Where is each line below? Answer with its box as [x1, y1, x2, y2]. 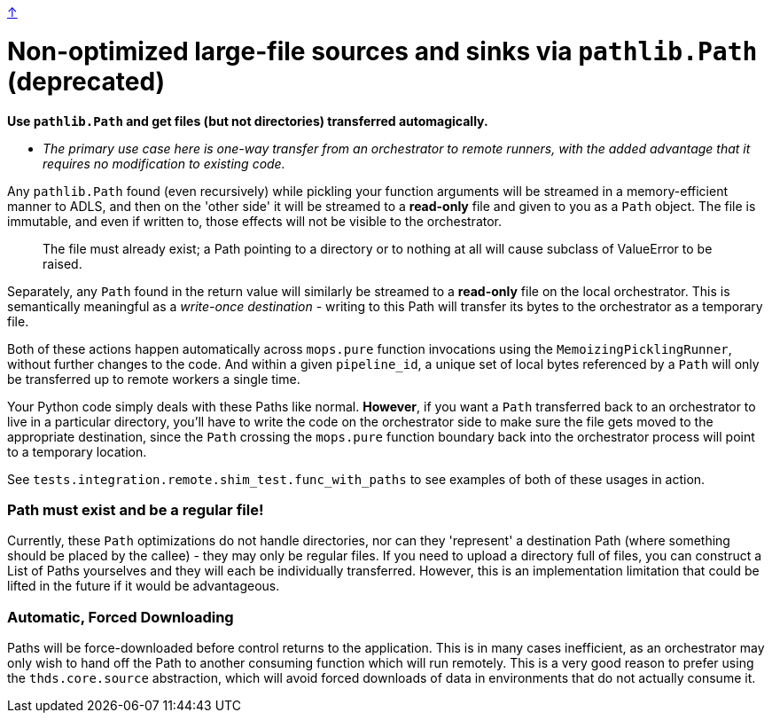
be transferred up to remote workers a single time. [7, 371, 300, 387]
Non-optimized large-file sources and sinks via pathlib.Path [7, 35, 758, 67]
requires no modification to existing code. [43, 155, 285, 171]
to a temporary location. [7, 443, 147, 459]
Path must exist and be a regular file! [7, 500, 264, 519]
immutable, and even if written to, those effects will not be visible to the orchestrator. [7, 213, 503, 229]
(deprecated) [7, 66, 166, 97]
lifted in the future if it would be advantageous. [7, 578, 280, 594]
